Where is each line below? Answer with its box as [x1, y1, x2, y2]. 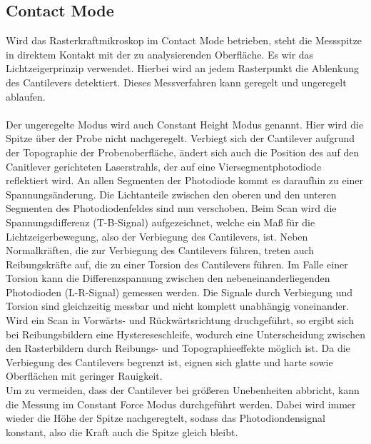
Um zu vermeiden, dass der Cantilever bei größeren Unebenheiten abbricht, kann [6, 383, 360, 398]
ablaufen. [6, 89, 46, 104]
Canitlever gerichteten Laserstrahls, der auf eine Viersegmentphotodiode [6, 158, 322, 173]
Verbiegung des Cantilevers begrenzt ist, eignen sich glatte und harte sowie [6, 354, 333, 369]
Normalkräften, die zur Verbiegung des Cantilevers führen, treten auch [6, 243, 315, 258]
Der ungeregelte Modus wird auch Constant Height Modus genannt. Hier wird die [6, 116, 364, 131]
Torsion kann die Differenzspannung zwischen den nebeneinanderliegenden [6, 271, 330, 286]
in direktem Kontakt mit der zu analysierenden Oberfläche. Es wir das [6, 46, 314, 61]
